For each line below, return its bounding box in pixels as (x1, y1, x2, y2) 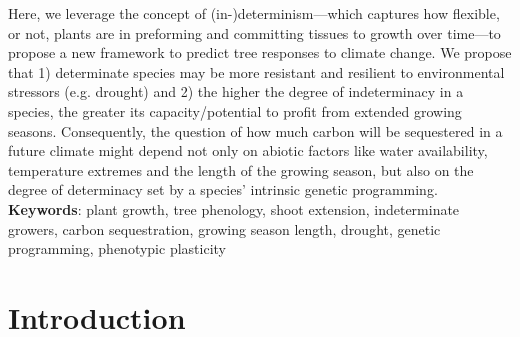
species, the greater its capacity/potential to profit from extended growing (8, 100, 462, 121)
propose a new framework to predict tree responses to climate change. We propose (8, 42, 512, 63)
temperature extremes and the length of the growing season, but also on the (8, 159, 474, 180)
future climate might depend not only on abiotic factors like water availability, (8, 140, 488, 161)
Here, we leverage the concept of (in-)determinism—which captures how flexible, (8, 3, 500, 23)
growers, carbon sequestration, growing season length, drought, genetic (8, 218, 441, 239)
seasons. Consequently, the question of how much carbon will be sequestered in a (8, 120, 503, 141)
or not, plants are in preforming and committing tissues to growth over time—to (8, 22, 501, 43)
